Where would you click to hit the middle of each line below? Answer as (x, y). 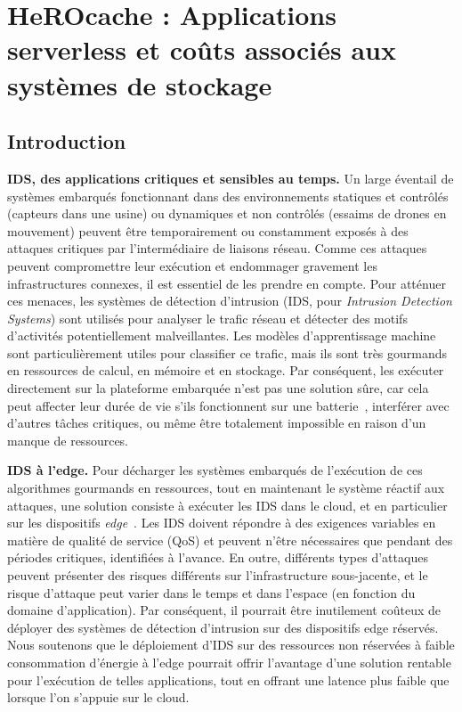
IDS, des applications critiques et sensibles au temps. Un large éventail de (231, 178)
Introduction (67, 141)
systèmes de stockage (140, 84)
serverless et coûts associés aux (202, 49)
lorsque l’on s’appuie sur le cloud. (98, 697)
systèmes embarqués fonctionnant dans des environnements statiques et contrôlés (228, 196)
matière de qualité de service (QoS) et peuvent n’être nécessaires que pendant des (230, 540)
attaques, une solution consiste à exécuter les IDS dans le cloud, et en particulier (227, 505)
